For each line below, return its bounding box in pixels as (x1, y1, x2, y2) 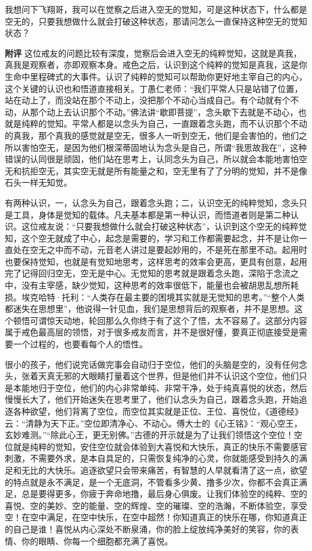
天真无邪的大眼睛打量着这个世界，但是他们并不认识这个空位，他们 (38, 370, 299, 382)
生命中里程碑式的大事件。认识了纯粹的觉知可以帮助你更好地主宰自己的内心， (5, 70, 307, 82)
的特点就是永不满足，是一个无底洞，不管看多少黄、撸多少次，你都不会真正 (5, 475, 299, 488)
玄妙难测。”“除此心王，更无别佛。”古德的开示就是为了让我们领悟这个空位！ (5, 428, 294, 441)
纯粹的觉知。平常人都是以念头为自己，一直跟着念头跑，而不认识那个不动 (21, 117, 307, 130)
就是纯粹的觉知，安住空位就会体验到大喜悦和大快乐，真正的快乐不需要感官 (13, 440, 307, 452)
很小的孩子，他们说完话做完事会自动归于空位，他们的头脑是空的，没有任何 (5, 358, 299, 370)
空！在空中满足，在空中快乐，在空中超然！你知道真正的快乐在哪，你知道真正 (5, 511, 307, 523)
